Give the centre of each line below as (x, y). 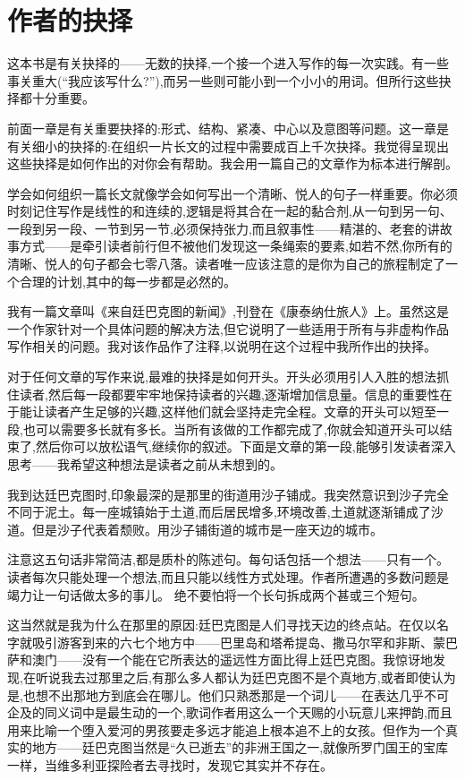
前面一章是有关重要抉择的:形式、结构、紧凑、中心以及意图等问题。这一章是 (228, 128)
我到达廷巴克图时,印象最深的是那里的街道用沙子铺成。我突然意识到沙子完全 (228, 494)
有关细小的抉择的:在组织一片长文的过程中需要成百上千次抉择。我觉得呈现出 (228, 146)
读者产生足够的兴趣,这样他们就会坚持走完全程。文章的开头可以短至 (240, 411)
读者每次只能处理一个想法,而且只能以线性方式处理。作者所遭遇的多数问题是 (228, 576)
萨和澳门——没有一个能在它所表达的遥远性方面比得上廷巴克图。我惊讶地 (220, 660)
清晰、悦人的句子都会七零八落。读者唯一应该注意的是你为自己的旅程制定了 (226, 264)
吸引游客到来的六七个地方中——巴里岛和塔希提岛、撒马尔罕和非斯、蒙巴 (245, 642)
